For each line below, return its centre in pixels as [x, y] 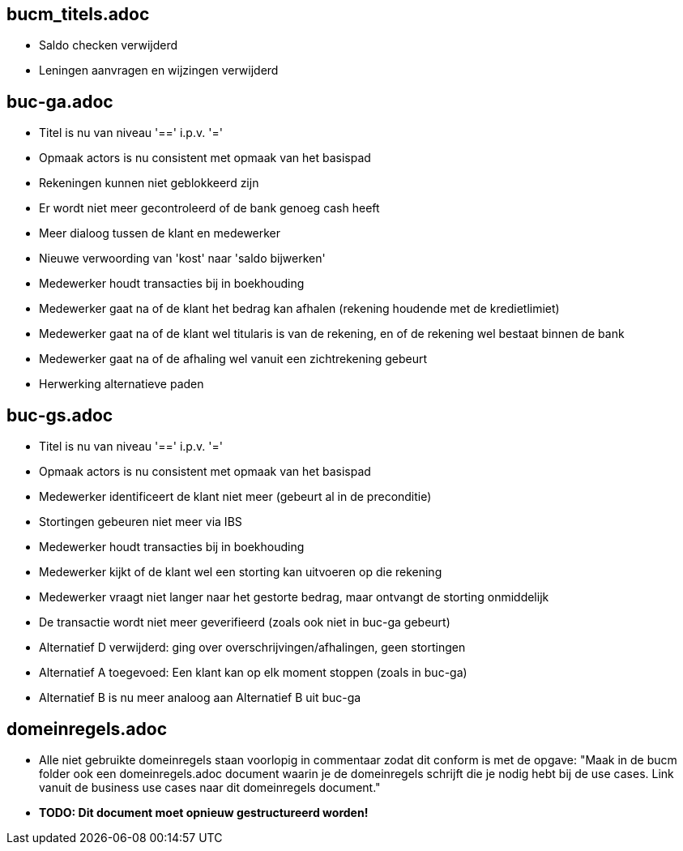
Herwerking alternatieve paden [122, 384]
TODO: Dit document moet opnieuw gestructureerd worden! [204, 812]
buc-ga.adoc [60, 101]
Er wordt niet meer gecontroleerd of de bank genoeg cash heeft [209, 208]
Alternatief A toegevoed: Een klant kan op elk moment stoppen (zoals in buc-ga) [253, 673]
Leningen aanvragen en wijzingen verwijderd [159, 71]
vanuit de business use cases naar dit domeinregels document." [210, 787]
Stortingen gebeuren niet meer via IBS [141, 522]
